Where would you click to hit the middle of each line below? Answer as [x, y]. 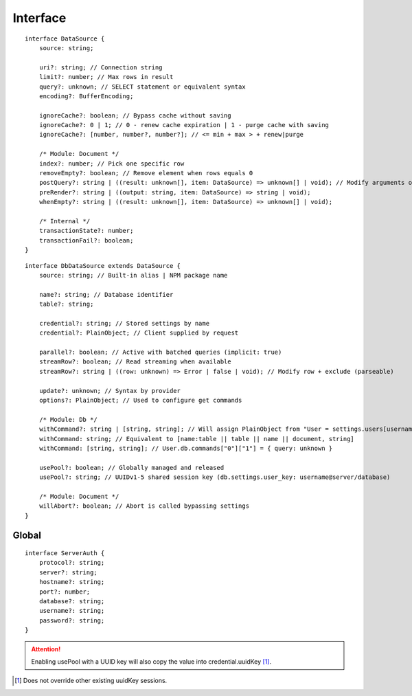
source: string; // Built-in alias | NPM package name [133, 275]
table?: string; [66, 304]
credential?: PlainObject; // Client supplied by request [139, 333]
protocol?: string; [72, 563]
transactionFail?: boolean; [86, 240]
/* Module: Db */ [68, 419]
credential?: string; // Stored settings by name [124, 323]
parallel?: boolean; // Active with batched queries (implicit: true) [160, 352]
